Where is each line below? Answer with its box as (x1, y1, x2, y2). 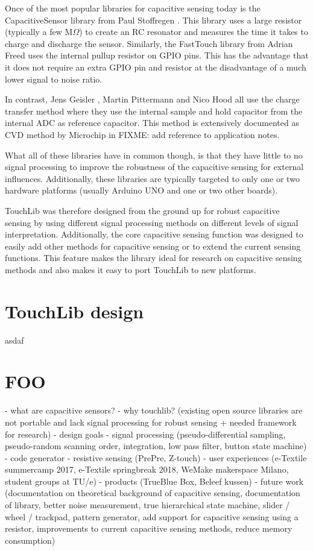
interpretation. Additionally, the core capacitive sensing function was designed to (5, 228, 303, 241)
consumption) (5, 534, 55, 546)
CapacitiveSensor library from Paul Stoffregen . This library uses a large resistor (5, 13, 302, 26)
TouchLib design (5, 298, 144, 323)
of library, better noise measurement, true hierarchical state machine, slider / (5, 499, 290, 511)
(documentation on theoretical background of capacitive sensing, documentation (5, 486, 300, 499)
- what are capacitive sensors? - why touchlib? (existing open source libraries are (5, 404, 303, 417)
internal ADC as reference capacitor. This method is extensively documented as (5, 116, 299, 129)
